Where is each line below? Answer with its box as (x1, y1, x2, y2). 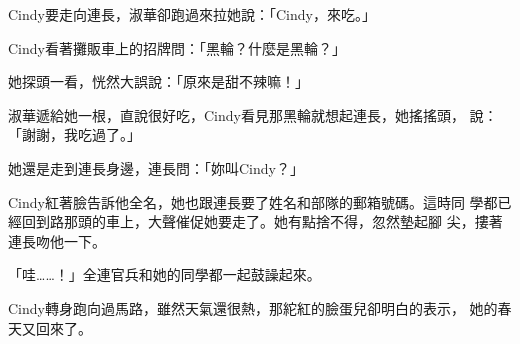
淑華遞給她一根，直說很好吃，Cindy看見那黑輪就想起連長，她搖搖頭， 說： (8, 104, 498, 125)
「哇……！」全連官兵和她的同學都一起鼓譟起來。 (8, 264, 321, 285)
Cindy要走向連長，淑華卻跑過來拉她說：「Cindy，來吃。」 (8, 4, 376, 24)
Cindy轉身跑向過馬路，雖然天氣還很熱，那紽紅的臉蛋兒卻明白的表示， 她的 (8, 297, 498, 318)
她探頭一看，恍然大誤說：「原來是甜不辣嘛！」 (8, 71, 309, 92)
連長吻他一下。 (8, 230, 106, 251)
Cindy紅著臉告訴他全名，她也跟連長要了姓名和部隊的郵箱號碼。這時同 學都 (8, 191, 498, 212)
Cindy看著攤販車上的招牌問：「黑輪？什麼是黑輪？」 (8, 37, 346, 58)
